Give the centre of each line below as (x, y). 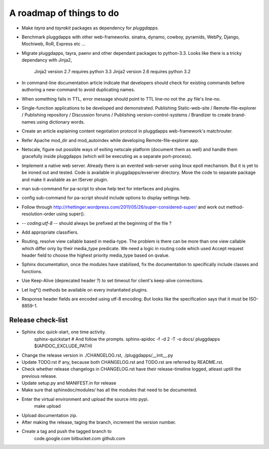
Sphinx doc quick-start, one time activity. (64, 332)
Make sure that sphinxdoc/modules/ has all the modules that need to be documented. (110, 390)
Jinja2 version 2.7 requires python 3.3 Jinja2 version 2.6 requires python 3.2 (112, 71)
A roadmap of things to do (64, 13)
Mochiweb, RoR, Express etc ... (54, 44)
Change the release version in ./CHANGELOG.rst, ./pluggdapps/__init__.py (97, 355)
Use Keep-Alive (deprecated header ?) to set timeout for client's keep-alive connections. (113, 281)
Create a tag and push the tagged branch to (67, 432)
